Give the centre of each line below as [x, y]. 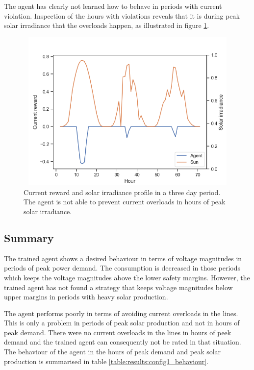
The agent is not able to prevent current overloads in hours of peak [125, 202]
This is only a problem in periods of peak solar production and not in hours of [122, 323]
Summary [29, 237]
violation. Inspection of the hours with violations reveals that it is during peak [122, 15]
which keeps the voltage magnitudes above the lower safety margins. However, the [127, 277]
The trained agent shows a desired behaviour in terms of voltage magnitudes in [123, 258]
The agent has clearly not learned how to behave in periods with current [113, 6]
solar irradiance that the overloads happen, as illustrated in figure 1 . [107, 25]
